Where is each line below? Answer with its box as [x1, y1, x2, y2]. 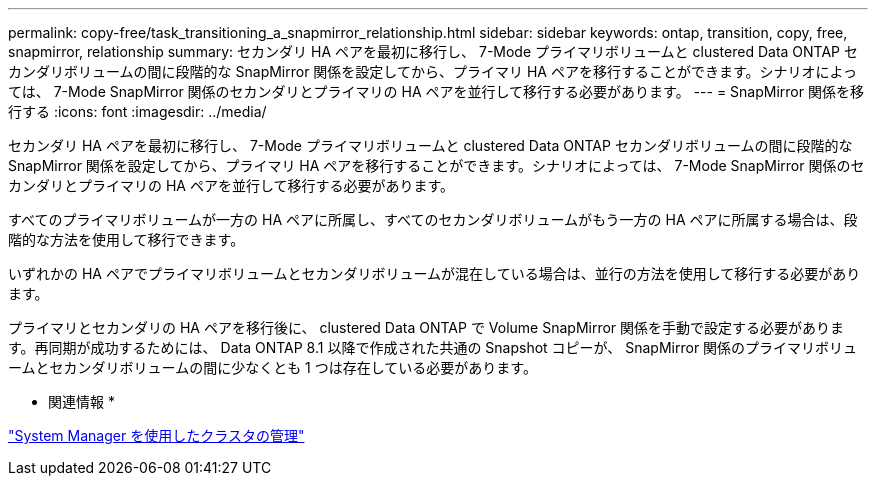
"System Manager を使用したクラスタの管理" [8, 427, 305, 444]
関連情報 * [48, 393, 115, 410]
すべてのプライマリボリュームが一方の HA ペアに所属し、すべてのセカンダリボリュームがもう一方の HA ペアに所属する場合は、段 [8, 211, 858, 228]
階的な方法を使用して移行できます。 [8, 231, 245, 248]
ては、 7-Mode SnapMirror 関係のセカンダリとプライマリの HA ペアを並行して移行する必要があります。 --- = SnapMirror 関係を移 [8, 83, 864, 100]
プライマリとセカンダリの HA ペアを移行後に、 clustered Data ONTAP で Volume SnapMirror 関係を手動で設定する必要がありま [8, 319, 845, 336]
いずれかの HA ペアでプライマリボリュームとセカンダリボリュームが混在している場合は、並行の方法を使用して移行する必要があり [8, 265, 861, 282]
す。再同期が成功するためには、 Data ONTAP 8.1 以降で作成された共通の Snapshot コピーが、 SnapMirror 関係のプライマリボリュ [8, 339, 858, 356]
